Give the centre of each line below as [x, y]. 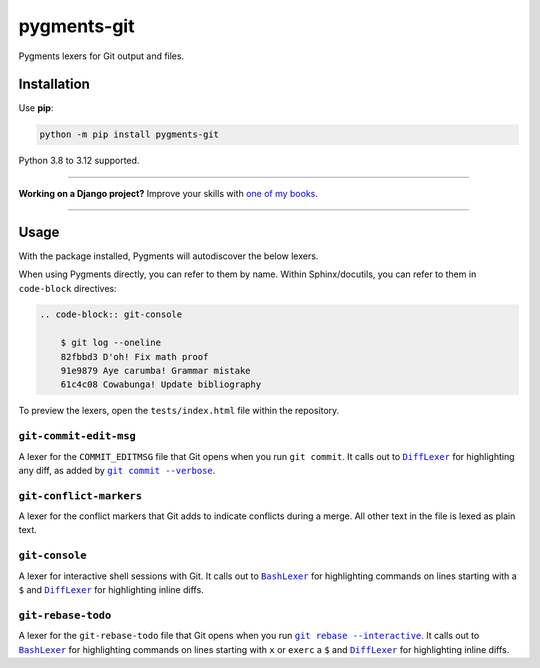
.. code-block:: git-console [111, 314]
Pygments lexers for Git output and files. [101, 56]
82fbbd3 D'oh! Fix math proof [134, 356]
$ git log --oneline [111, 343]
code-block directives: [67, 288]
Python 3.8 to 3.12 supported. [79, 161]
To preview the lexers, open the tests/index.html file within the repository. [179, 411]
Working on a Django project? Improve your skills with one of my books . [168, 193]
